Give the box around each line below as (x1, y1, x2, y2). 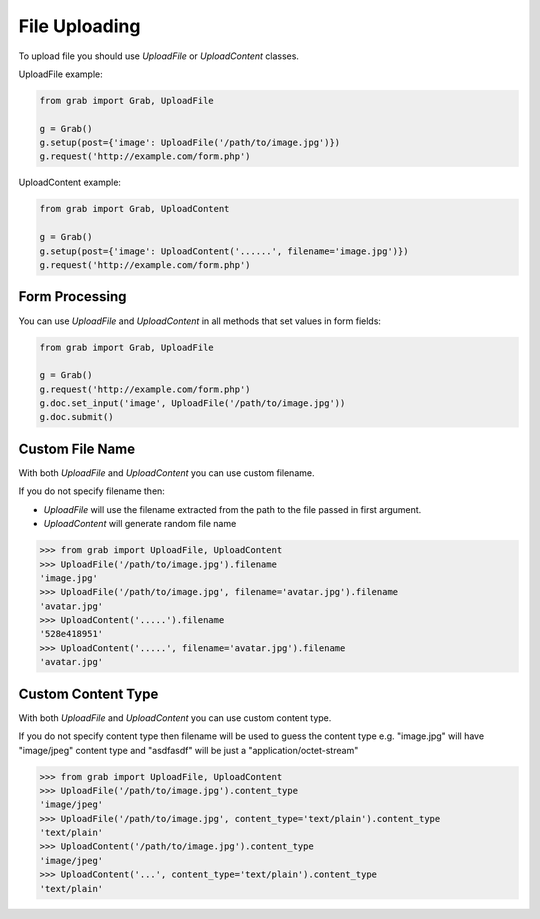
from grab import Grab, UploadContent (39, 203, 230, 215)
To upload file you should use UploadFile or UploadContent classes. (18, 50, 300, 62)
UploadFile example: (18, 68, 104, 80)
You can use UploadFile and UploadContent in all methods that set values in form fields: (18, 315, 382, 327)
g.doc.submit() (39, 411, 114, 423)
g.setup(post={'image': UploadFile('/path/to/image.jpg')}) (39, 137, 341, 149)
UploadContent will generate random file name (43, 518, 237, 530)
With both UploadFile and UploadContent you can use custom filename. (18, 466, 315, 479)
